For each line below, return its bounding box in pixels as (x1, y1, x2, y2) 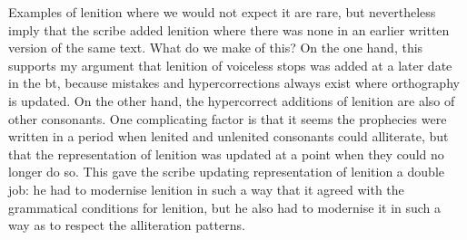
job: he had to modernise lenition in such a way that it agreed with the (8, 179, 404, 198)
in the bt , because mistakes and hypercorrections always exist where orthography (8, 73, 460, 92)
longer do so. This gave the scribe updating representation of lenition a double (8, 162, 444, 181)
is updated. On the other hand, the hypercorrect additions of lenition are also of (8, 91, 455, 110)
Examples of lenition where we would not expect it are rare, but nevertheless (8, 3, 436, 21)
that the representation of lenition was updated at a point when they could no (8, 144, 444, 163)
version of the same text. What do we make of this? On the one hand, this (8, 38, 423, 57)
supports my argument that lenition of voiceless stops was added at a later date (8, 55, 452, 74)
